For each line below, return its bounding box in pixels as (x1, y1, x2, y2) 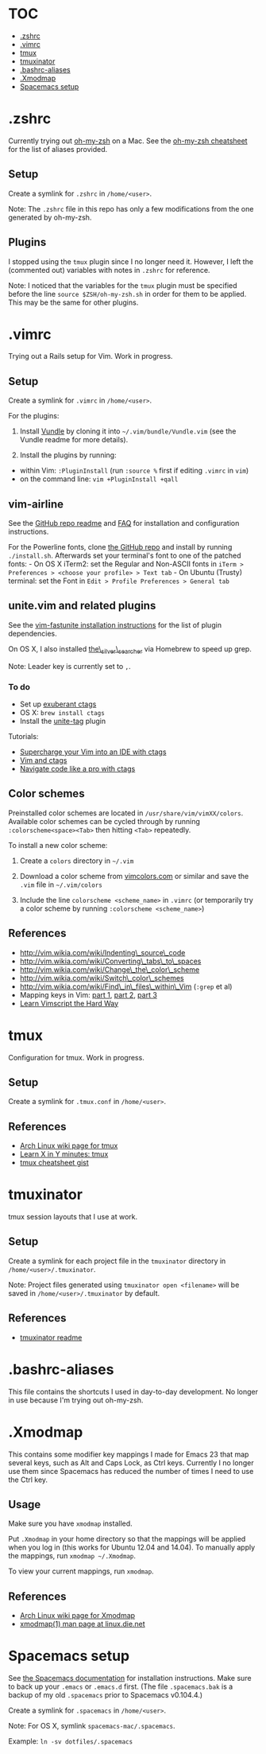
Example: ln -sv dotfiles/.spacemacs (8, 1736, 133, 1746)
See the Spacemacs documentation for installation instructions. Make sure (8, 1674, 252, 1683)
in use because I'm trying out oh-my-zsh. (8, 1395, 144, 1405)
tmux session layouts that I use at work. (8, 1212, 137, 1222)
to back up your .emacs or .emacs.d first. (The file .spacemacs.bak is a (8, 1682, 233, 1691)
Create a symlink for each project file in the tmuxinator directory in (8, 1256, 226, 1266)
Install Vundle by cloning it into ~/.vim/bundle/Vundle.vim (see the (19, 426, 237, 436)
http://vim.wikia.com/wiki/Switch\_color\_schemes (19, 973, 184, 982)
